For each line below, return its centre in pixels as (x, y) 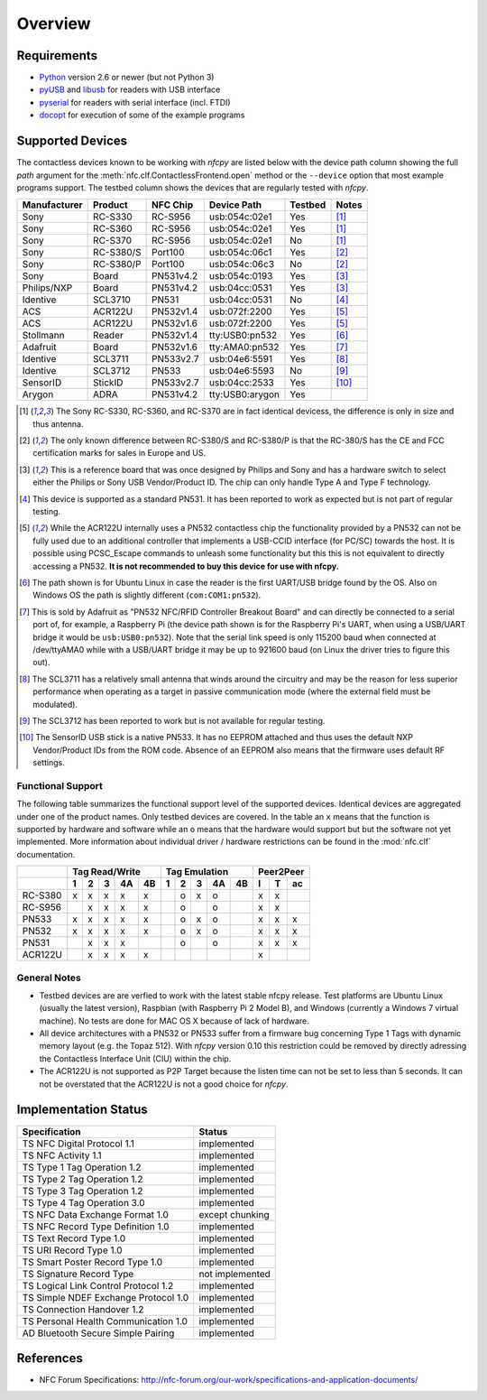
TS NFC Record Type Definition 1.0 (96, 1226)
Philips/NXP (47, 288)
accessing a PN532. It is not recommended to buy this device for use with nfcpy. (186, 566)
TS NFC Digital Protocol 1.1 (78, 1144)
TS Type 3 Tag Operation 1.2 (83, 1191)
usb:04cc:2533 (241, 383)
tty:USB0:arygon (244, 394)
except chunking (234, 1214)
